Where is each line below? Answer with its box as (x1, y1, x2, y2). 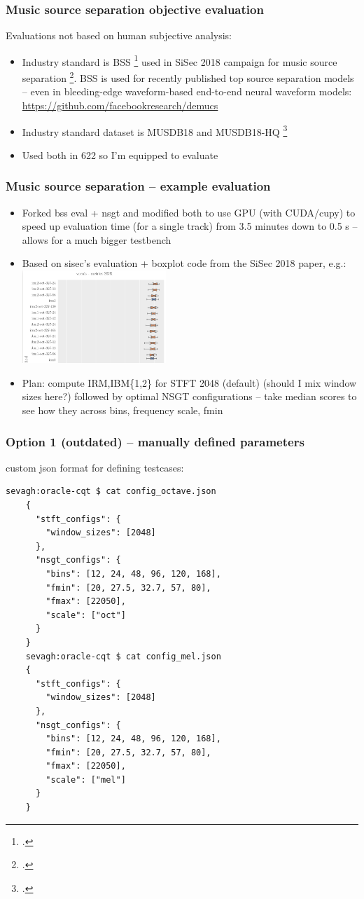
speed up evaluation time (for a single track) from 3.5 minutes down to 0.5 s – (22, 219, 358, 233)
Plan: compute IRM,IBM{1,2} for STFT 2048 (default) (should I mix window (22, 375, 357, 390)
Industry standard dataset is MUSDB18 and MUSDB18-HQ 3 (22, 122, 288, 139)
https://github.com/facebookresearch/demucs (22, 97, 218, 112)
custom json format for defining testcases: (6, 460, 184, 474)
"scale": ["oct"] (45, 610, 126, 620)
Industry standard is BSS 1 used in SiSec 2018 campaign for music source (22, 52, 337, 69)
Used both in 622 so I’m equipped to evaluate (22, 147, 218, 162)
